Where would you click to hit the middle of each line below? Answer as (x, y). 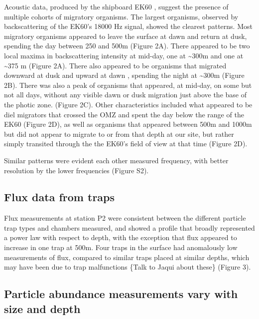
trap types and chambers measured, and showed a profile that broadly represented (129, 227)
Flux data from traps (60, 197)
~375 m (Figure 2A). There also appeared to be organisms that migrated (115, 65)
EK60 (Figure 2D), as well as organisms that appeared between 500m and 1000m (128, 124)
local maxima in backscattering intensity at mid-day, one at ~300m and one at (124, 55)
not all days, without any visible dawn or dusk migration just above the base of (125, 95)
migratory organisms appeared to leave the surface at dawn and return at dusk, (126, 36)
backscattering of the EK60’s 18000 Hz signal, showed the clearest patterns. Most (128, 26)
